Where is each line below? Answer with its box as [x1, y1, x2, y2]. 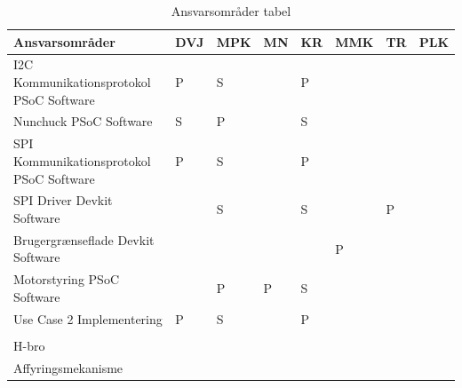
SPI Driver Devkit [13, 191, 113, 210]
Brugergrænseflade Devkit [13, 230, 155, 249]
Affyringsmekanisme [13, 358, 123, 376]
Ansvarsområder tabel [171, 2, 291, 20]
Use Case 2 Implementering [13, 309, 163, 328]
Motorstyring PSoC [13, 270, 119, 289]
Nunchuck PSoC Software [13, 112, 153, 131]
